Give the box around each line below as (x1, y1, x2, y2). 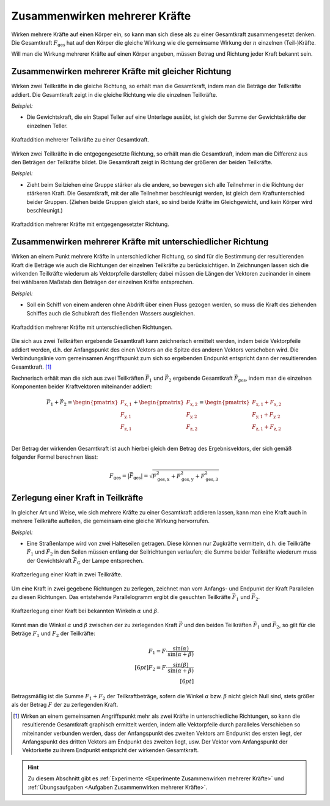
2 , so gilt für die (276, 621, 316, 630)
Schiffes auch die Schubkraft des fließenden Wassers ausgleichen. (26, 309, 196, 317)
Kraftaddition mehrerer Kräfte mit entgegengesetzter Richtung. (11, 220, 169, 228)
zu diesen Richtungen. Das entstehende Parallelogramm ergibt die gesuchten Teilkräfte (11, 593, 231, 600)
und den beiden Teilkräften (184, 621, 252, 628)
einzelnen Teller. (26, 122, 68, 129)
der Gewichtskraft (26, 557, 72, 564)
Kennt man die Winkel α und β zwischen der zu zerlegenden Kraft (11, 621, 177, 628)
